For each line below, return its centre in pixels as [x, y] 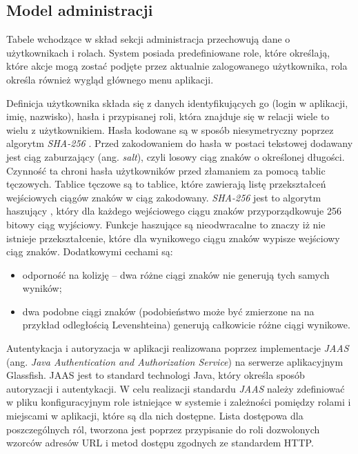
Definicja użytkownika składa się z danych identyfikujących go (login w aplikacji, [177, 102]
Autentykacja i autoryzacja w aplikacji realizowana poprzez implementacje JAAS [178, 348]
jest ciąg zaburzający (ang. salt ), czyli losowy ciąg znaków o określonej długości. [176, 156]
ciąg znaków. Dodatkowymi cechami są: [90, 251]
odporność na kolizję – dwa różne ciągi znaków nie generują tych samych [176, 274]
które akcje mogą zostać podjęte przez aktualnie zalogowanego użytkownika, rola [177, 66]
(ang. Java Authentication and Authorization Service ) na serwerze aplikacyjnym [175, 361]
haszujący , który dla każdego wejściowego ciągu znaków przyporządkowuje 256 [174, 211]
